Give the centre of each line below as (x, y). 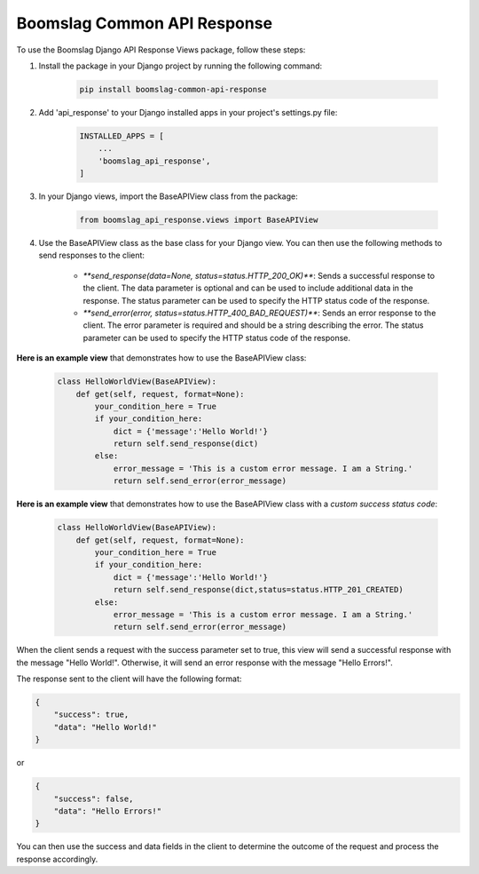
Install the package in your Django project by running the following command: (181, 66)
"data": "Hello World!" (105, 727)
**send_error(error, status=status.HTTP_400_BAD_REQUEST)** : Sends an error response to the (259, 313)
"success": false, (94, 799)
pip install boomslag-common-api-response (173, 89)
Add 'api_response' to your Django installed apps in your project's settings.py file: (188, 112)
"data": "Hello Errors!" (108, 811)
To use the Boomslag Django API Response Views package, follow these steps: (161, 50)
